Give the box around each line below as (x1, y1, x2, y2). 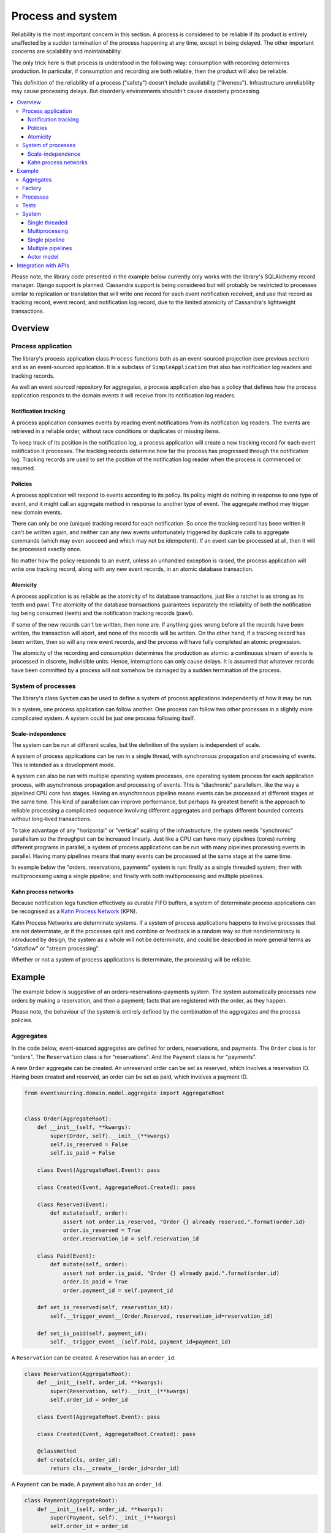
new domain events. (11, 508, 63, 516)
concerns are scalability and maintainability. (11, 48, 123, 55)
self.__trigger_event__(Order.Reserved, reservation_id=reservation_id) (50, 1312, 273, 1320)
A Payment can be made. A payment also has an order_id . (11, 1481, 164, 1488)
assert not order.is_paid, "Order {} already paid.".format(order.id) (63, 1269, 280, 1277)
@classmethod (37, 1448, 77, 1455)
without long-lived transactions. (11, 816, 92, 823)
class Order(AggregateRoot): (24, 1115, 112, 1122)
